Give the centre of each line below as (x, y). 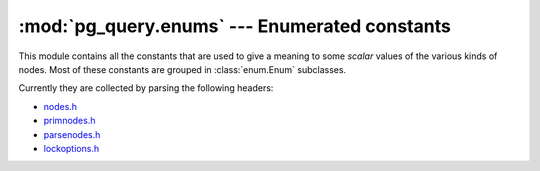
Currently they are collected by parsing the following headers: (146, 88)
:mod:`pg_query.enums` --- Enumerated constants (235, 26)
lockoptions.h (71, 148)
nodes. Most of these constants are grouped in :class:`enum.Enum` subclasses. (182, 69)
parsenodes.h (72, 134)
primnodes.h (69, 121)
